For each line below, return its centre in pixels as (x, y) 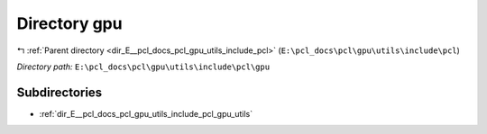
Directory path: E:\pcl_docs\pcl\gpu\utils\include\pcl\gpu (143, 67)
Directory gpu (69, 23)
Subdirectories (60, 92)
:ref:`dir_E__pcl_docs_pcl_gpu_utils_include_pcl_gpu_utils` (146, 113)
